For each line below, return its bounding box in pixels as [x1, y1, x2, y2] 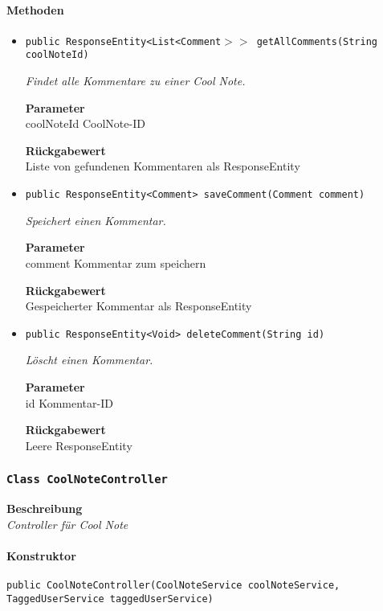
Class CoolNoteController [6, 473, 168, 486]
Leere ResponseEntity [25, 437, 132, 453]
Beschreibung [6, 500, 83, 517]
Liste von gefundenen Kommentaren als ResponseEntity [25, 158, 300, 174]
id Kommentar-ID [25, 394, 113, 411]
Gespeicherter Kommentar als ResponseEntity [25, 297, 252, 314]
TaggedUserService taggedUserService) [6, 593, 214, 605]
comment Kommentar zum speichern [25, 254, 206, 271]
